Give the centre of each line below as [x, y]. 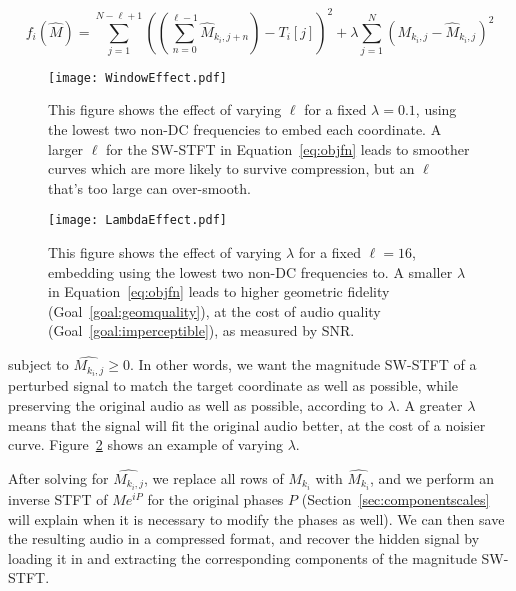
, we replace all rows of [214, 477]
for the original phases [215, 499]
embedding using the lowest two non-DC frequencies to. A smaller [250, 271]
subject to [38, 364]
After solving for [58, 477]
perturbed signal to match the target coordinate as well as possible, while [233, 385]
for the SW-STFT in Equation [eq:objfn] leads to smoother [288, 148]
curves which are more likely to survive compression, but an [231, 168]
